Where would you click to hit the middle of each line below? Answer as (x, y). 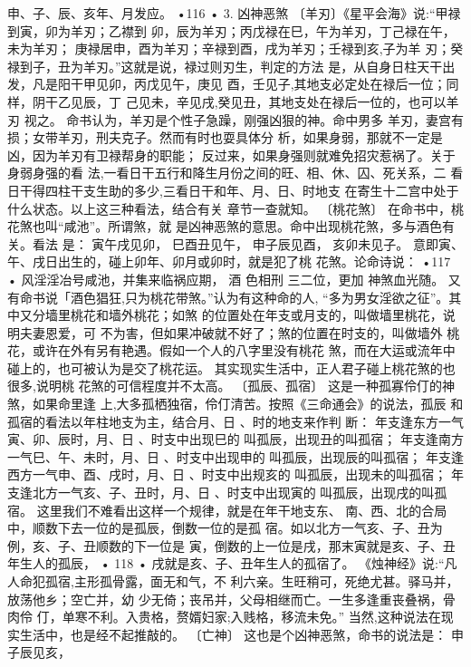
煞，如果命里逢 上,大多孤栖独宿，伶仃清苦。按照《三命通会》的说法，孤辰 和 (235, 404)
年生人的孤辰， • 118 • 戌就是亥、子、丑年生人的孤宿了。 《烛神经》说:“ (226, 563)
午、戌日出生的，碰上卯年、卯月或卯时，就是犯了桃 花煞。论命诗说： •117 (229, 261)
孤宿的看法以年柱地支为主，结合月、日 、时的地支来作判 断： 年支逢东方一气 (235, 421)
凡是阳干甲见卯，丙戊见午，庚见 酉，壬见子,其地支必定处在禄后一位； (239, 84)
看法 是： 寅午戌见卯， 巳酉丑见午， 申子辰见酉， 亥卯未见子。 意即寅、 (248, 243)
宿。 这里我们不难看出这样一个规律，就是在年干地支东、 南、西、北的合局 (227, 510)
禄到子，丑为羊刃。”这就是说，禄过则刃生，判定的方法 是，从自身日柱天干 (225, 66)
